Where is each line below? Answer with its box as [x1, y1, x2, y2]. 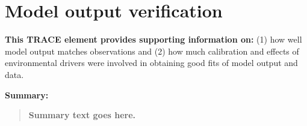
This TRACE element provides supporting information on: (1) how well [5, 33, 302, 46]
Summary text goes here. [28, 109, 136, 121]
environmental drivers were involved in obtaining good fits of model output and [5, 56, 298, 69]
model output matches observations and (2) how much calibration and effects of [5, 44, 299, 57]
